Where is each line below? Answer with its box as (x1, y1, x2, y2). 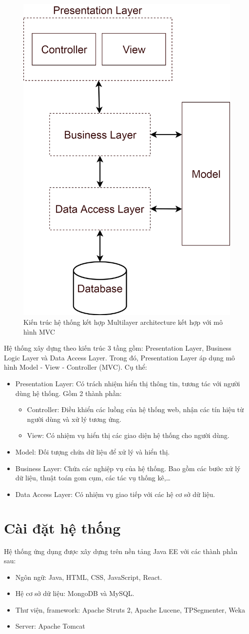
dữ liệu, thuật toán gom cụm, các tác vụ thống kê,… (15, 473, 171, 483)
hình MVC (23, 326, 55, 337)
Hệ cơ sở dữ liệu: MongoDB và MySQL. (15, 588, 134, 598)
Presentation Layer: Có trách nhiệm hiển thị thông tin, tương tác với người (15, 378, 240, 389)
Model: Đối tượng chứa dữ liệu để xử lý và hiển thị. (15, 447, 170, 457)
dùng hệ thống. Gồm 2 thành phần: (15, 388, 122, 398)
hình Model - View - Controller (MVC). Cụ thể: (4, 362, 147, 372)
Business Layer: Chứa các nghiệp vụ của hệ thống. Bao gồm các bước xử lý (15, 463, 241, 473)
